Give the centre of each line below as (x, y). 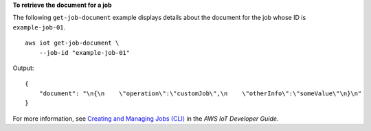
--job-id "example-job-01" (85, 52)
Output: (23, 68)
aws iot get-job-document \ (72, 43)
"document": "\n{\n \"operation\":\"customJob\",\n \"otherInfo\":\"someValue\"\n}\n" (200, 93)
